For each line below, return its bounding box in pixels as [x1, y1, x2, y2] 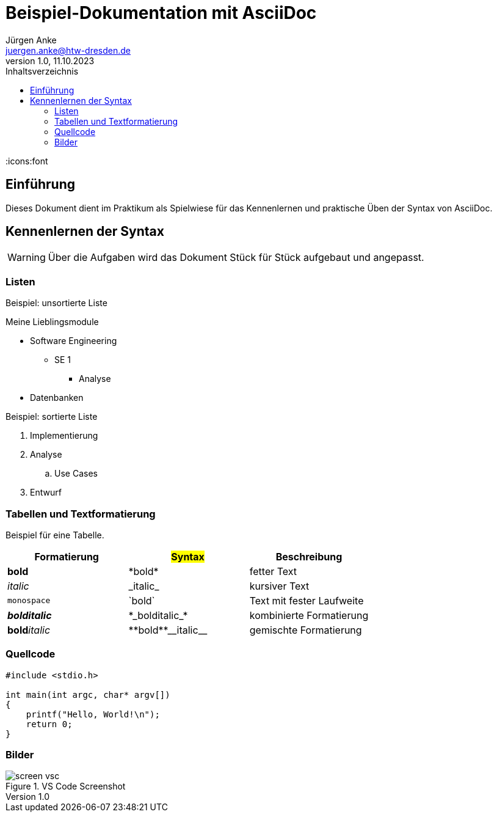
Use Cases [54, 468, 98, 479]
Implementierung [30, 430, 98, 441]
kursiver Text [249, 579, 310, 592]
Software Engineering [30, 335, 117, 346]
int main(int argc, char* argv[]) [5, 689, 170, 700]
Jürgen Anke [5, 34, 57, 45]
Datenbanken [30, 392, 84, 403]
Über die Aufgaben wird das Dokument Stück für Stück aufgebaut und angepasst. [48, 251, 424, 264]
